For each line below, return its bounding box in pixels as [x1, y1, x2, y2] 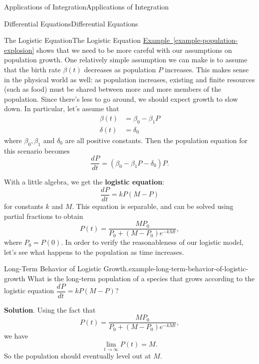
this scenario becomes [4, 145, 70, 156]
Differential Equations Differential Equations [4, 18, 138, 28]
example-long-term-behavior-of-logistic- [128, 263, 249, 274]
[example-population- [173, 35, 238, 45]
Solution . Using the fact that [4, 304, 96, 315]
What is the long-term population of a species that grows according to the [27, 273, 255, 283]
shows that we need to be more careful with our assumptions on [36, 44, 232, 55]
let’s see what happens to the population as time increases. [4, 246, 184, 257]
